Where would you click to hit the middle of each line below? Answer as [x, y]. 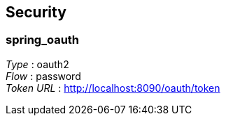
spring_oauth [43, 40]
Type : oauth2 [37, 64]
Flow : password [43, 76]
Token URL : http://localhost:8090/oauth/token [113, 88]
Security [36, 12]
